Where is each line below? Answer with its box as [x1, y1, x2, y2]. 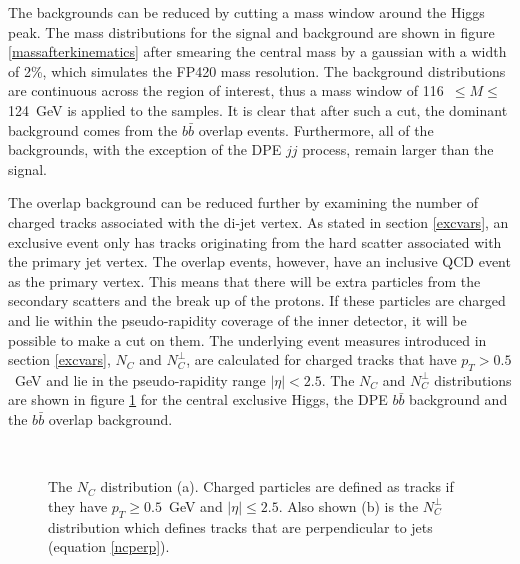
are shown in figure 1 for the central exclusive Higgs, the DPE [8, 389, 388, 410]
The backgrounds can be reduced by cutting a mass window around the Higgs [8, 2, 485, 22]
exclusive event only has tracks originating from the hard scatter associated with [8, 231, 502, 252]
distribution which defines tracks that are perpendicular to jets [48, 516, 433, 537]
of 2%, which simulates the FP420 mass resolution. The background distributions [8, 60, 506, 81]
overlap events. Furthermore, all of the [198, 119, 434, 140]
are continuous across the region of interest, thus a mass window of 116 [8, 80, 444, 101]
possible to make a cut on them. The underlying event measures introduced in [8, 329, 487, 350]
